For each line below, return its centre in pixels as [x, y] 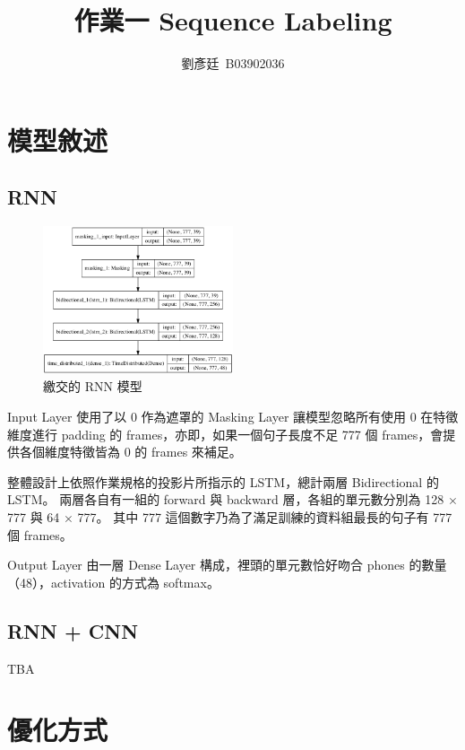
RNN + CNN [73, 630]
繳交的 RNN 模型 [93, 386]
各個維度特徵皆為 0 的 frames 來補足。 [130, 452]
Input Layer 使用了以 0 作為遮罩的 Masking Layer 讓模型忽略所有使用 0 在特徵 [233, 417]
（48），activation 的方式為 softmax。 [113, 582]
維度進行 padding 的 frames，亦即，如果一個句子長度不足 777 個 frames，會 [225, 434]
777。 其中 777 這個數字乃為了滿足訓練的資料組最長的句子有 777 [265, 517]
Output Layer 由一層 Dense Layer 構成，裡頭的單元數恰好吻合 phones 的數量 [227, 565]
